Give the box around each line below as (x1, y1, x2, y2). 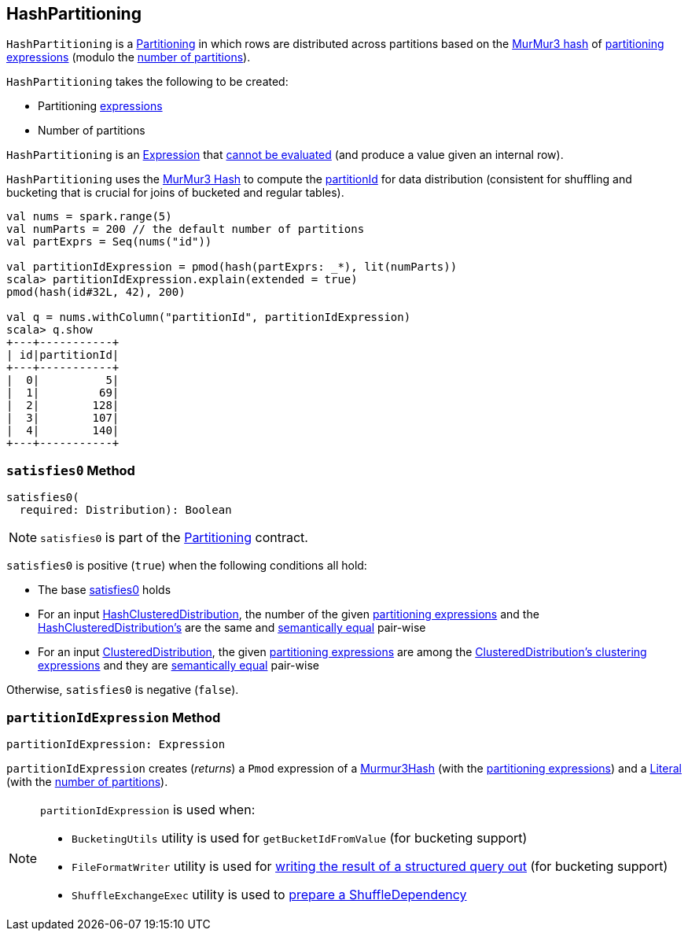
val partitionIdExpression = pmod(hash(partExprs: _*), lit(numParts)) (6, 260, 458, 274)
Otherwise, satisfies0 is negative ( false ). (6, 683, 239, 697)
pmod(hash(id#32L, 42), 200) (6, 286, 186, 299)
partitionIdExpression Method (6, 709, 221, 725)
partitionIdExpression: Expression (6, 737, 226, 751)
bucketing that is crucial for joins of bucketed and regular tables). (6, 186, 344, 200)
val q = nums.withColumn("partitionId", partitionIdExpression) (6, 311, 411, 324)
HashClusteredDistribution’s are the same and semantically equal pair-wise (38, 621, 426, 635)
